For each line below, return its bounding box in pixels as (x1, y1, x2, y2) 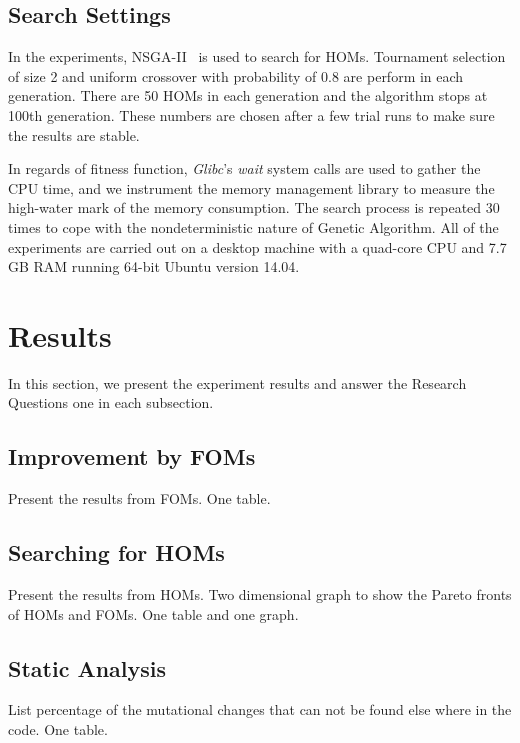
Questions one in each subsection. (8, 392, 214, 413)
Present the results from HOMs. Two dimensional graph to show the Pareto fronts (8, 584, 512, 605)
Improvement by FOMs (8, 441, 256, 472)
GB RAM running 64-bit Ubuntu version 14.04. (8, 256, 300, 277)
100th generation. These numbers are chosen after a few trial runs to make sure (8, 104, 495, 125)
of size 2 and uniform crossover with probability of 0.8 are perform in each (8, 65, 464, 86)
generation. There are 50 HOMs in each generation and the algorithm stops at (8, 85, 488, 106)
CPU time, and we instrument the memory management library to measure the (8, 177, 495, 198)
